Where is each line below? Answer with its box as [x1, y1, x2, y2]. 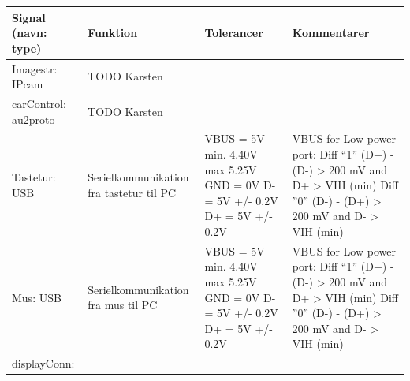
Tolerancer [204, 24, 263, 41]
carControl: [12, 95, 66, 111]
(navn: [12, 24, 47, 41]
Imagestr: [12, 60, 58, 77]
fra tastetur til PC [88, 184, 177, 200]
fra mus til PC [88, 297, 158, 313]
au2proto [12, 110, 55, 127]
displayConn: [12, 355, 75, 372]
